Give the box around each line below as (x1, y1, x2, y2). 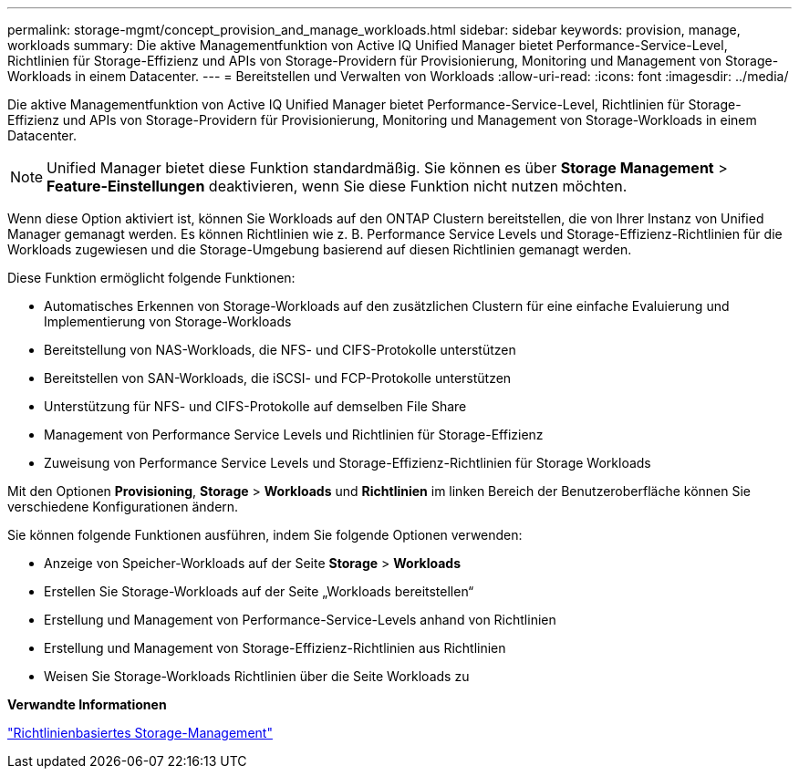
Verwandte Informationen (7, 697, 167, 712)
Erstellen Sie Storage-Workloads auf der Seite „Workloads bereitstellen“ (44, 584, 474, 599)
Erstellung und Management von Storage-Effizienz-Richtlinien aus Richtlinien (44, 640, 506, 656)
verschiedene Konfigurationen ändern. (7, 499, 239, 514)
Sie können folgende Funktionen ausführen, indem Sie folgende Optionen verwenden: (7, 527, 523, 543)
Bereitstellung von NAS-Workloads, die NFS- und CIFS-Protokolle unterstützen (44, 342, 516, 357)
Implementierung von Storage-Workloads (44, 314, 292, 329)
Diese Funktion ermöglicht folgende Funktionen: (7, 270, 296, 285)
